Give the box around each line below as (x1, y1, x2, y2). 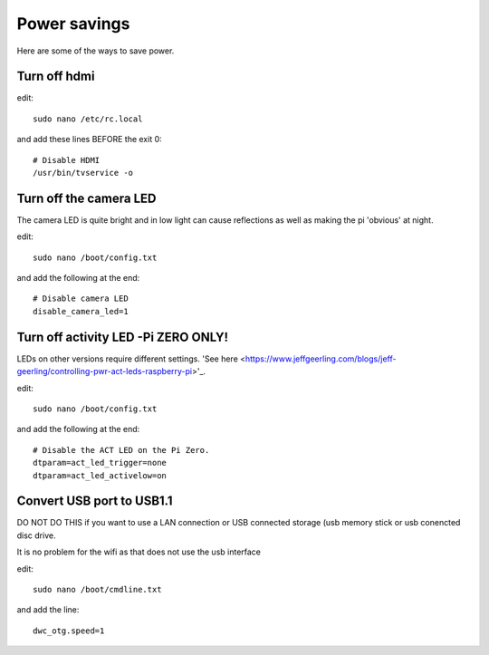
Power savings (16, 14, 130, 34)
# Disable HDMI (33, 155, 101, 165)
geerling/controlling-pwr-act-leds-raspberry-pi (16, 366, 193, 377)
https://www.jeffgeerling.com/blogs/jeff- (244, 353, 397, 364)
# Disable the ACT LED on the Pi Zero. (33, 445, 210, 455)
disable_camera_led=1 (33, 306, 129, 316)
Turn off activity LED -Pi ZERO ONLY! (16, 329, 229, 344)
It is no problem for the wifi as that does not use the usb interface (16, 546, 262, 557)
